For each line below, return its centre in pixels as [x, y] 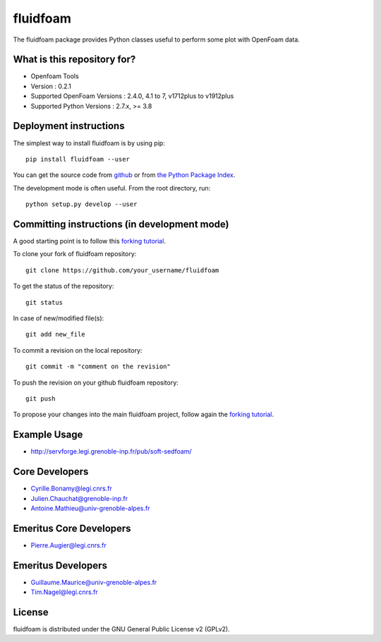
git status [44, 302]
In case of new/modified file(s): [59, 318]
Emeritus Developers [60, 565]
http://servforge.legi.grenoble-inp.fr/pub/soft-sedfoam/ [111, 452]
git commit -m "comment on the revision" [98, 367]
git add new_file [55, 334]
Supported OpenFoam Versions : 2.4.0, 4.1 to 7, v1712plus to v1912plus [132, 96]
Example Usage [48, 435]
